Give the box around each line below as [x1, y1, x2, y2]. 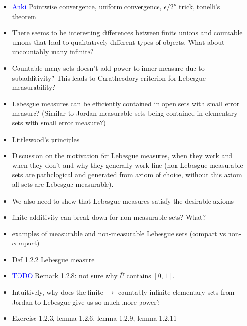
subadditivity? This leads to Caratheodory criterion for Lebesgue [12, 72, 206, 82]
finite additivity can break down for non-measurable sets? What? [12, 212, 206, 222]
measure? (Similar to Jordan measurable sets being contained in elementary [12, 108, 238, 118]
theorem [12, 11, 36, 21]
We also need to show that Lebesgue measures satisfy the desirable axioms [12, 195, 234, 205]
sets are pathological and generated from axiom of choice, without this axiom [12, 169, 242, 180]
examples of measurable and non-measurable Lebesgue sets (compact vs [12, 228, 226, 238]
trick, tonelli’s [179, 1, 220, 11]
